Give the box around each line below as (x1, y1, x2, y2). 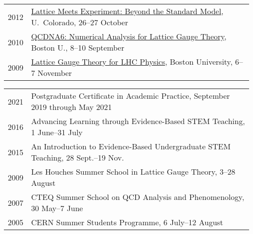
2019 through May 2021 (31, 101, 112, 112)
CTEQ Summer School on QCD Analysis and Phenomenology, (31, 191, 244, 202)
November (37, 67, 72, 78)
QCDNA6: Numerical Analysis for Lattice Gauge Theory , (31, 31, 227, 42)
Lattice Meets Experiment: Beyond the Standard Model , (31, 5, 224, 17)
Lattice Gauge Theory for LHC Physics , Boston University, (31, 56, 233, 67)
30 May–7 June (31, 202, 83, 214)
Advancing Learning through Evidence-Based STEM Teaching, (31, 115, 245, 126)
